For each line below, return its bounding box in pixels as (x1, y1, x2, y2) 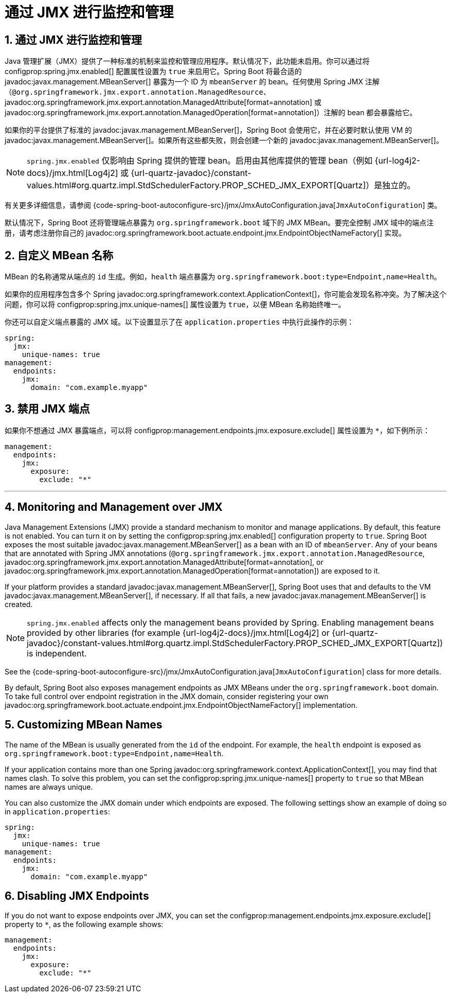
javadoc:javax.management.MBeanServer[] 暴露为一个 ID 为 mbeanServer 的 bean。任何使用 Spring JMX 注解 (5, 77, 380, 86)
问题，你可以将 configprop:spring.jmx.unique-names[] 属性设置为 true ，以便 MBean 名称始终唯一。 (5, 300, 346, 309)
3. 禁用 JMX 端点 (5, 402, 90, 416)
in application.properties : (5, 807, 111, 816)
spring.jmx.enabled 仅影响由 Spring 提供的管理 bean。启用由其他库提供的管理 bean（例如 (27, 155, 373, 166)
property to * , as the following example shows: (5, 920, 164, 929)
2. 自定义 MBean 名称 (5, 248, 113, 262)
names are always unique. (5, 782, 93, 791)
